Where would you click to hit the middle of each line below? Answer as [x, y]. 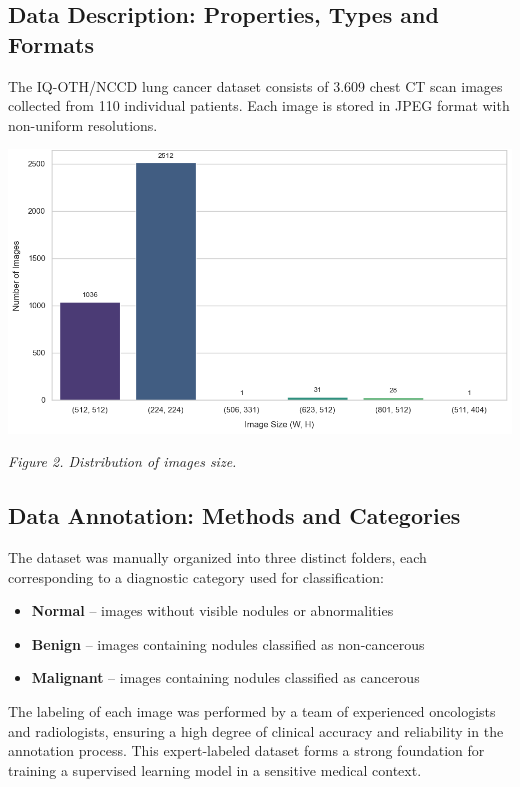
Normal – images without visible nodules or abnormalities [212, 610]
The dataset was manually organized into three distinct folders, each [217, 557]
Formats [51, 43]
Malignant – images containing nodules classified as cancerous [225, 677]
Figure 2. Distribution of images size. [122, 461]
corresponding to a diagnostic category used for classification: [196, 576]
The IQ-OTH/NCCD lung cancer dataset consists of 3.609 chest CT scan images [255, 85]
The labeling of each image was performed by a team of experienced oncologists [252, 711]
